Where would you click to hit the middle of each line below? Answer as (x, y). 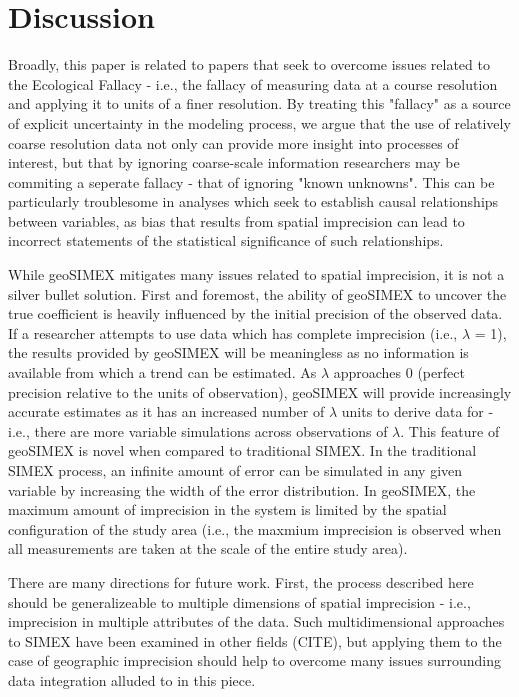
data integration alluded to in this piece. (132, 679)
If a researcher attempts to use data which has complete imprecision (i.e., (233, 332)
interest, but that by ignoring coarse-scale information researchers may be (234, 162)
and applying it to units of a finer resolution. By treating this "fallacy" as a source (259, 103)
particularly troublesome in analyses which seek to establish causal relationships (253, 201)
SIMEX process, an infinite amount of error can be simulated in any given (235, 470)
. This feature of (450, 430)
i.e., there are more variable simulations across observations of (198, 430)
